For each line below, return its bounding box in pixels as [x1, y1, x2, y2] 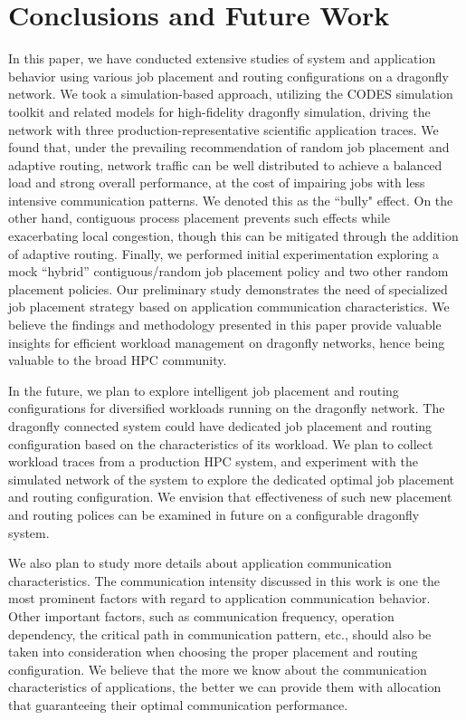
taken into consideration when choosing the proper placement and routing [8, 642, 418, 661]
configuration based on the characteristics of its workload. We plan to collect [8, 434, 433, 453]
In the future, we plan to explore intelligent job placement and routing [8, 380, 399, 399]
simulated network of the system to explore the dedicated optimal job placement [8, 469, 454, 488]
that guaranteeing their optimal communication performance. [8, 695, 348, 714]
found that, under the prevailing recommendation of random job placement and [8, 138, 450, 157]
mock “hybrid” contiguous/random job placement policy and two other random [8, 262, 449, 281]
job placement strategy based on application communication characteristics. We [8, 297, 450, 316]
